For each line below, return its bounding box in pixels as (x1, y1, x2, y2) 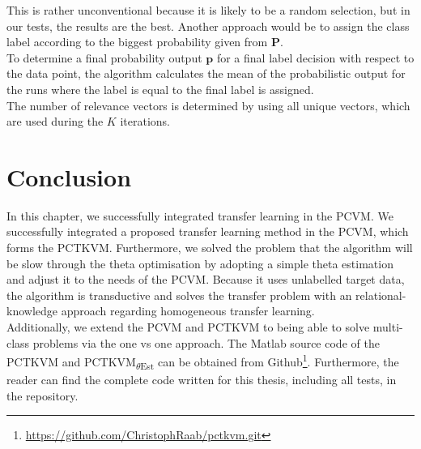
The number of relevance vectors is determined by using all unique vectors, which (6, 96, 410, 113)
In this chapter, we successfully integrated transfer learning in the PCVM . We (6, 207, 393, 224)
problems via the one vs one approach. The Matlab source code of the (32, 334, 380, 351)
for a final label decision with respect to (216, 49, 415, 66)
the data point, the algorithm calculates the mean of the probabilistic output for (6, 65, 406, 82)
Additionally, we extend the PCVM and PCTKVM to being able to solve (6, 319, 370, 336)
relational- (355, 286, 406, 303)
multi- (372, 319, 403, 336)
